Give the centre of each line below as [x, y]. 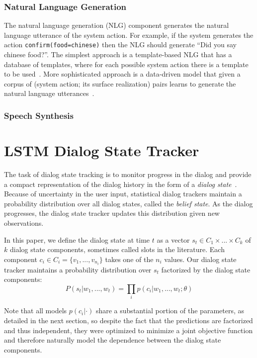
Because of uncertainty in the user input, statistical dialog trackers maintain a [123, 194]
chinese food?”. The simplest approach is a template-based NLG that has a [118, 54]
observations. [24, 223]
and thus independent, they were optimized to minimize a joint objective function [128, 330]
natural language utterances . [49, 93]
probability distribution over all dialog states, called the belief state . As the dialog [128, 203]
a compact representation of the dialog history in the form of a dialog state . [121, 184]
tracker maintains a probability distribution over [78, 269]
